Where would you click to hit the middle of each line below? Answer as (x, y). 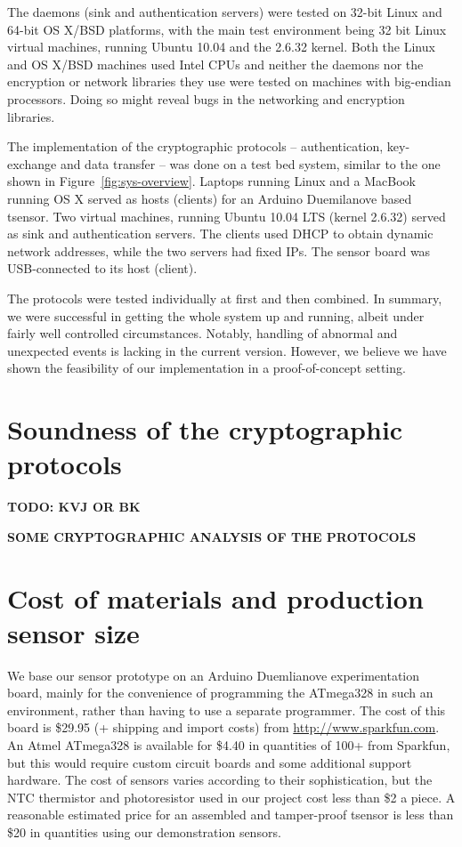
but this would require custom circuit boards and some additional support (210, 762)
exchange (32, 163)
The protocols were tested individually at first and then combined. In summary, (225, 298)
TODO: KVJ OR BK (74, 507)
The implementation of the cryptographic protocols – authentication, (195, 146)
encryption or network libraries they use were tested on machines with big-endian (229, 81)
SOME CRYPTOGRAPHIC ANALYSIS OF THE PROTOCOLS (212, 536)
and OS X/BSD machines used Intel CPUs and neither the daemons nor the (215, 64)
